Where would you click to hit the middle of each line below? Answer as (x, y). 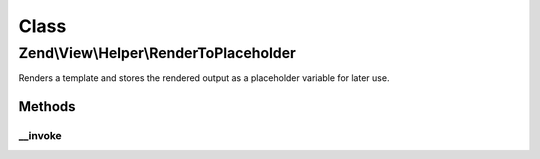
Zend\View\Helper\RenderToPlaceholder (157, 53)
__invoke (40, 136)
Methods (47, 106)
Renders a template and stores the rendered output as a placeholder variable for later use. (204, 78)
